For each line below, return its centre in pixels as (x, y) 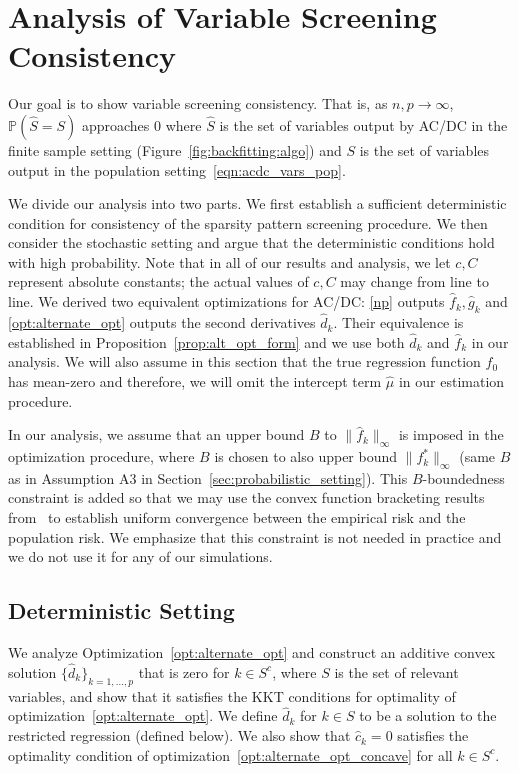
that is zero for (184, 671)
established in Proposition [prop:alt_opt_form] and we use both (206, 341)
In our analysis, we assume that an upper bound (156, 434)
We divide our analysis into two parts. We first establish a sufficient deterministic (257, 203)
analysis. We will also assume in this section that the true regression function (244, 361)
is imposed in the (451, 434)
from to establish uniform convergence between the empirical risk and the (237, 517)
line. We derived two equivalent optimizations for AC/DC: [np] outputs (226, 301)
